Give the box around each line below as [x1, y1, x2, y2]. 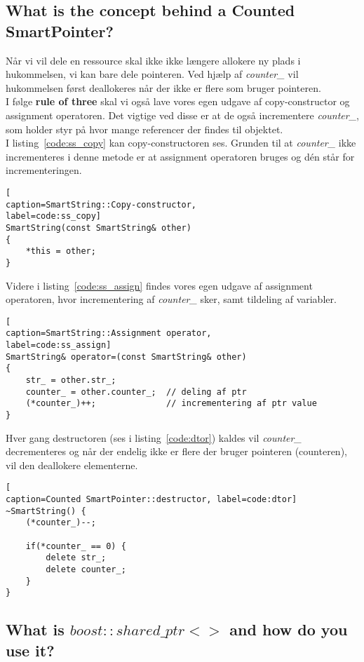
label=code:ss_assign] [6, 340, 112, 351]
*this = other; [25, 246, 96, 257]
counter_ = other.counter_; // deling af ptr [25, 386, 247, 397]
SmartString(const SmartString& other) [6, 222, 191, 233]
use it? [6, 639, 55, 661]
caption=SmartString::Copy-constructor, [6, 199, 197, 210]
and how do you [229, 619, 348, 640]
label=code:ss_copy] [6, 211, 102, 222]
